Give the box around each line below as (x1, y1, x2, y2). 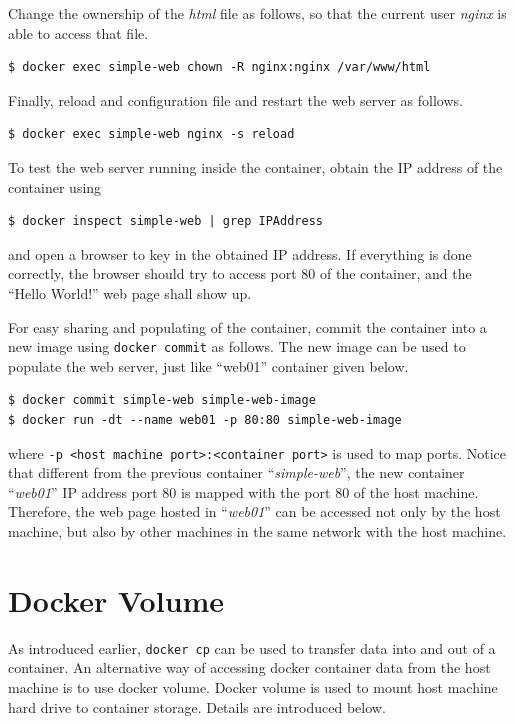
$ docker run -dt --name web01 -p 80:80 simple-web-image (8, 412, 402, 427)
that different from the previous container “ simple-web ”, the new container (8, 462, 465, 483)
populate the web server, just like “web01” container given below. (8, 355, 409, 376)
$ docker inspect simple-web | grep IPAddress (8, 214, 323, 229)
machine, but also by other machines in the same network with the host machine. (8, 521, 507, 541)
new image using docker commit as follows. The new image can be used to (8, 336, 466, 357)
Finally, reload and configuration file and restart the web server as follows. (8, 89, 463, 110)
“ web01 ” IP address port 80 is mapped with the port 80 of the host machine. (8, 481, 479, 502)
